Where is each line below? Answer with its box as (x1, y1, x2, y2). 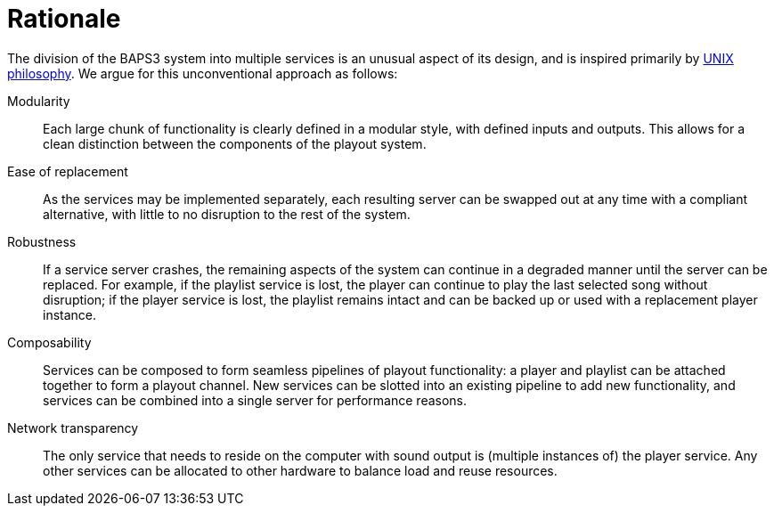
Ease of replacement (7, 163, 128, 179)
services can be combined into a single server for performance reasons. (43, 392, 468, 408)
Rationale (7, 4, 121, 34)
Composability (7, 334, 92, 350)
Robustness (7, 233, 77, 249)
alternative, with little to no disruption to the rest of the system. (43, 206, 411, 222)
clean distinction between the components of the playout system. (43, 135, 427, 151)
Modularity (7, 93, 70, 109)
